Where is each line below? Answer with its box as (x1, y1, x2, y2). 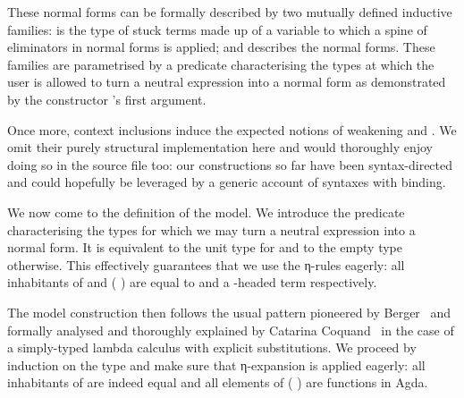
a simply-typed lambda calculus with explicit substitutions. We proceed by (7, 338, 417, 357)
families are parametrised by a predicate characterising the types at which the (7, 55, 434, 73)
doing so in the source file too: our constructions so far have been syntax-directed (7, 155, 453, 174)
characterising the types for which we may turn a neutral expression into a (7, 220, 416, 239)
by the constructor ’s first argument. (7, 89, 207, 108)
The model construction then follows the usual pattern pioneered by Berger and (7, 302, 451, 321)
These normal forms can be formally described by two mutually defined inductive (7, 3, 452, 21)
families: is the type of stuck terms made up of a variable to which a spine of (7, 20, 427, 38)
